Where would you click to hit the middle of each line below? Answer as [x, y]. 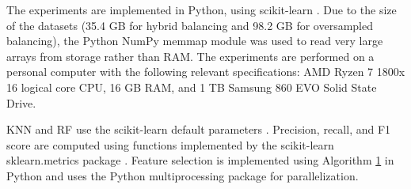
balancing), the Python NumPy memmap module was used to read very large [195, 41]
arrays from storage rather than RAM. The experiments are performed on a [190, 56]
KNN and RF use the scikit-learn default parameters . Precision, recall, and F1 [199, 129]
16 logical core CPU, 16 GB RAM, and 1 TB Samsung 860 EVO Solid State [192, 87]
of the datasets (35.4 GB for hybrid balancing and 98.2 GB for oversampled [190, 25]
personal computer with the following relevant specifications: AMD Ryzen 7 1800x [206, 72]
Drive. [21, 102]
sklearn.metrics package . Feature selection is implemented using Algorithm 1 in [200, 160]
